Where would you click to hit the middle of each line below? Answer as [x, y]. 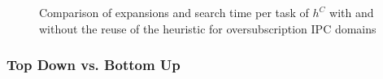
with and [352, 12]
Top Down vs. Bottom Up [94, 65]
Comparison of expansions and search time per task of [174, 12]
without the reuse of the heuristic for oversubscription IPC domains [208, 28]
